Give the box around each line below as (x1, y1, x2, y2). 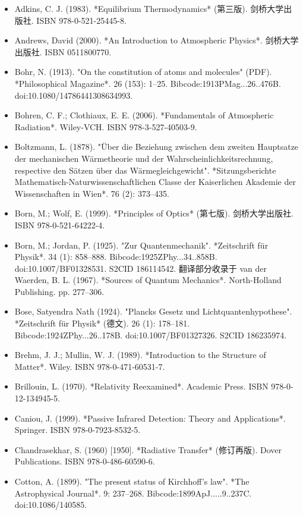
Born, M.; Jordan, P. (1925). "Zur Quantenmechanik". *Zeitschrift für (14, 238, 269, 251)
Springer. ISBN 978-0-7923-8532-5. (14, 423, 141, 436)
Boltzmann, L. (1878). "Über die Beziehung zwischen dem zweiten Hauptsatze (14, 140, 299, 153)
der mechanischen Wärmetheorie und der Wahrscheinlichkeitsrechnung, (14, 152, 273, 164)
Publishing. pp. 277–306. (14, 285, 105, 297)
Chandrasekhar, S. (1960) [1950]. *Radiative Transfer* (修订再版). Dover (14, 443, 282, 456)
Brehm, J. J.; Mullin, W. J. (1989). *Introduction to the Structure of (14, 348, 266, 361)
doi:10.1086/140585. (14, 498, 87, 511)
